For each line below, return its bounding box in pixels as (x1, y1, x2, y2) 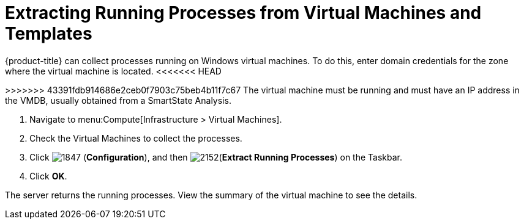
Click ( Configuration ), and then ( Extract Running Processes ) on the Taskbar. (29, 151, 403, 162)
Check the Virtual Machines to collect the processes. (29, 132, 242, 143)
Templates (5, 23, 92, 44)
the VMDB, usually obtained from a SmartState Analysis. (5, 95, 231, 106)
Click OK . (29, 170, 67, 181)
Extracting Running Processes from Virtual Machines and (5, 2, 482, 23)
